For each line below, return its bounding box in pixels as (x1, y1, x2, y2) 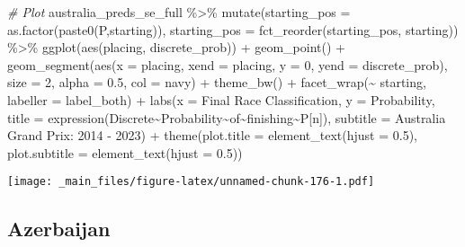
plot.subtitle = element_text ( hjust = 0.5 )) (7, 143, 243, 162)
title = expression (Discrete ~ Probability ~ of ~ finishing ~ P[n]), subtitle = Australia (7, 108, 446, 127)
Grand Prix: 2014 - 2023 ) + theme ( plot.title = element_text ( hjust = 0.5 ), (7, 126, 417, 145)
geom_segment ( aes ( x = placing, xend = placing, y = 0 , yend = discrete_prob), (7, 55, 448, 74)
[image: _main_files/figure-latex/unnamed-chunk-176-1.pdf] (7, 175, 375, 189)
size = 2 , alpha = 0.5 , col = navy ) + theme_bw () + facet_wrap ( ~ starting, (7, 73, 426, 92)
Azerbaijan (7, 215, 111, 243)
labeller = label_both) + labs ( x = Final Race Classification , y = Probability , (7, 90, 435, 109)
